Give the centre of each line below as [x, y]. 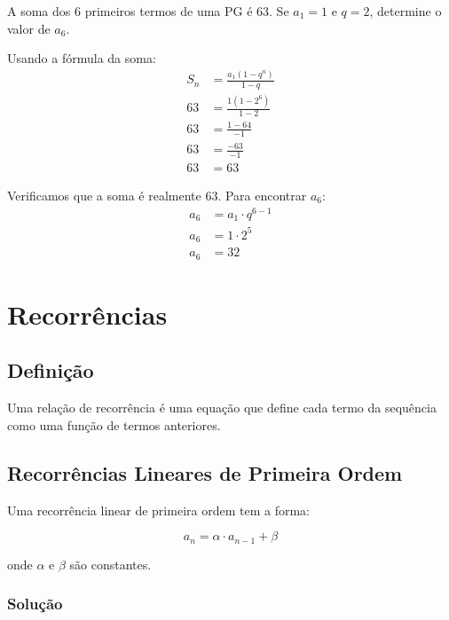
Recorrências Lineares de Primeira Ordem [205, 472]
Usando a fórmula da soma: [82, 58]
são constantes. [110, 564]
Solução [35, 604]
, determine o [406, 11]
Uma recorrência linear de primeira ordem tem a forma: [158, 510]
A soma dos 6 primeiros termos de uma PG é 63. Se [148, 11]
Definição [51, 370]
